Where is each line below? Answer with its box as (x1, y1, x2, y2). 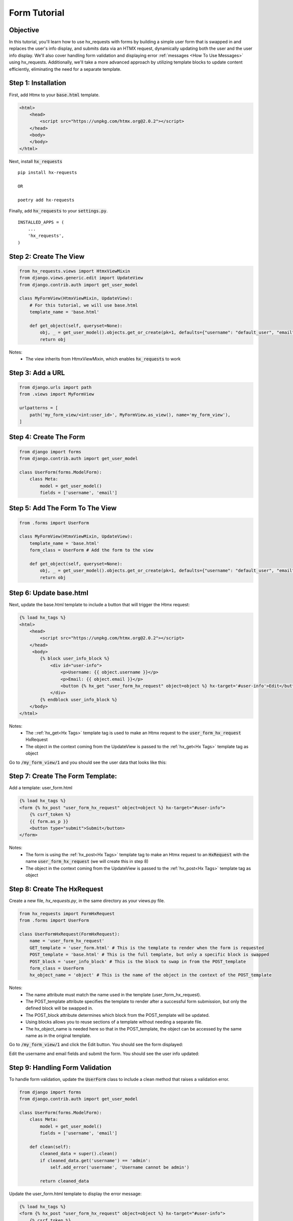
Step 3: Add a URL (9, 369, 65, 377)
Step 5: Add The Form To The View (9, 504, 117, 512)
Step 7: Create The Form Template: (9, 772, 117, 780)
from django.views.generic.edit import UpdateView (19, 275, 144, 281)
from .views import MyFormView (19, 391, 95, 397)
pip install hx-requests (18, 170, 77, 175)
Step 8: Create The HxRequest (9, 884, 104, 893)
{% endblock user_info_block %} (40, 696, 117, 702)
